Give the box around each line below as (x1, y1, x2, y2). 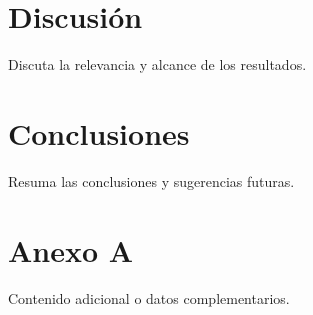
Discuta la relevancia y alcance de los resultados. (8, 54, 307, 75)
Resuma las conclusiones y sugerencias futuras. (8, 170, 295, 191)
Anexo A (8, 229, 134, 270)
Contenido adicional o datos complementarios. (8, 287, 290, 308)
